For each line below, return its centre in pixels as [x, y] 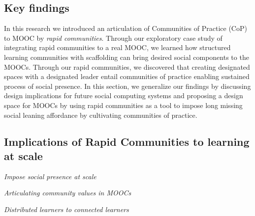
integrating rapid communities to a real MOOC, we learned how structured [117, 47]
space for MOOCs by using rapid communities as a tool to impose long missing [123, 105]
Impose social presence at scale [50, 176]
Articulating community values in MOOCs [68, 193]
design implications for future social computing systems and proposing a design [124, 95]
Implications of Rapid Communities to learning [127, 141]
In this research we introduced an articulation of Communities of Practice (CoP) [126, 28]
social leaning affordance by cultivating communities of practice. [101, 115]
